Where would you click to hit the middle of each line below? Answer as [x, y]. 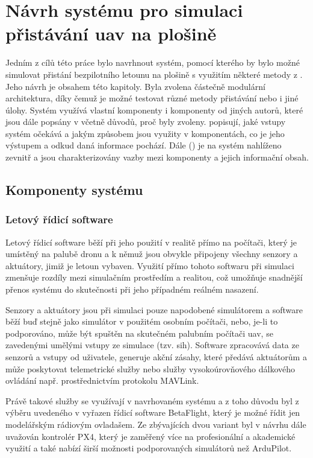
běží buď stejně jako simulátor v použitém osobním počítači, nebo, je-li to [142, 321]
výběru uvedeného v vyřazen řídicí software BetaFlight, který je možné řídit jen [153, 412]
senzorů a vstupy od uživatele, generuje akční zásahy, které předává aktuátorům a [156, 357]
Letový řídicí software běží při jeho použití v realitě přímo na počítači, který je [151, 242]
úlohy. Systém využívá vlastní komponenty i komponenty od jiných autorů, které [154, 110]
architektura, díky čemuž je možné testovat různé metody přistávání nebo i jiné [152, 98]
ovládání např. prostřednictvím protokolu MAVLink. [102, 380]
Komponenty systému [74, 190]
